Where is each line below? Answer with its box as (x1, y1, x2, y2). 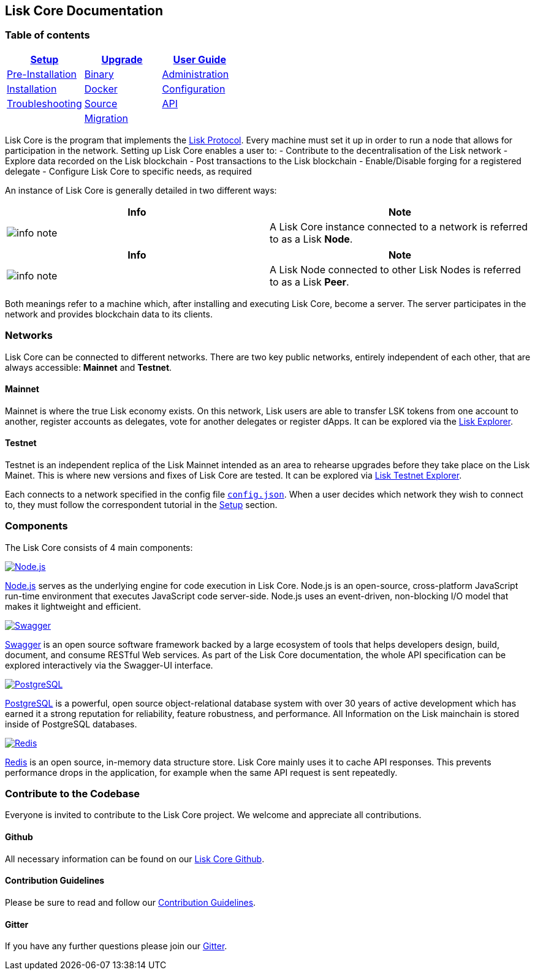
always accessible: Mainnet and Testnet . (5, 362, 172, 373)
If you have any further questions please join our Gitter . (5, 941, 227, 952)
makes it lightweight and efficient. (5, 601, 141, 612)
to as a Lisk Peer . (270, 275, 349, 288)
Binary (84, 67, 114, 80)
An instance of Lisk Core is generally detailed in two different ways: (5, 184, 277, 195)
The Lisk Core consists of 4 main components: (5, 542, 193, 553)
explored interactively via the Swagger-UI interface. (5, 659, 213, 670)
